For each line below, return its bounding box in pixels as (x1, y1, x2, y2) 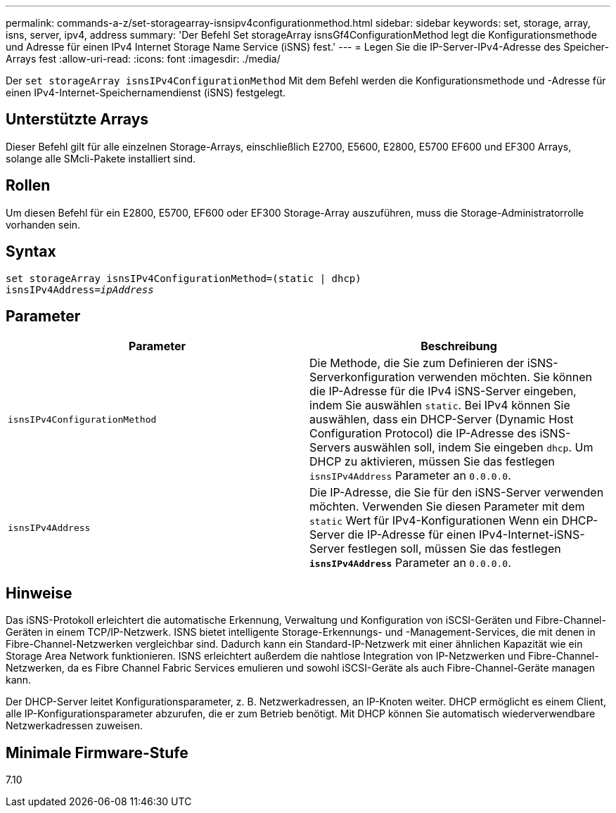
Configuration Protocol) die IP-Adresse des (309, 426, 537, 441)
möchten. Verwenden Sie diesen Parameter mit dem (309, 499, 585, 514)
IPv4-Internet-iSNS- (478, 527, 585, 542)
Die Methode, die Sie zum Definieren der (309, 356, 525, 371)
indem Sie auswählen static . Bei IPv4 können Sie (309, 398, 570, 413)
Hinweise (6, 584, 72, 602)
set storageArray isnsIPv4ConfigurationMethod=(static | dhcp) (6, 272, 361, 284)
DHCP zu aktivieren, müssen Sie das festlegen (309, 454, 555, 469)
